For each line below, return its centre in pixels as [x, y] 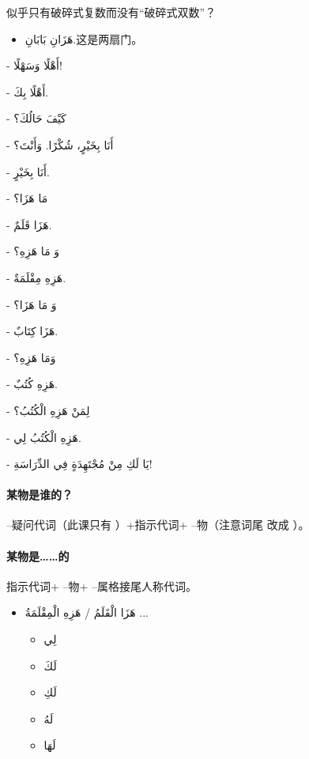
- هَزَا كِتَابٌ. [32, 331]
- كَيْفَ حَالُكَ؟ [36, 118]
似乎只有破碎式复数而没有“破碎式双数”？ [111, 12]
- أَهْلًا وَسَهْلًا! [34, 65]
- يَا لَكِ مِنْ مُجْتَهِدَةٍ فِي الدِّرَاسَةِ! [79, 464]
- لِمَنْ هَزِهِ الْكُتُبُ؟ [48, 410]
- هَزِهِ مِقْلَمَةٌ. [36, 277]
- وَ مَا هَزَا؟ [32, 304]
